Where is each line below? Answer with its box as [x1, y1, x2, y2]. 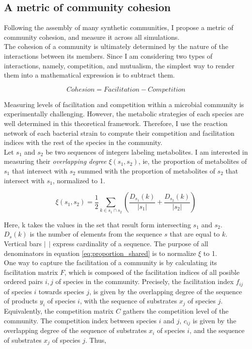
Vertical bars [4, 238, 42, 249]
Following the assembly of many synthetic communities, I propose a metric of [4, 22, 234, 32]
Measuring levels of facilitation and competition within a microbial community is [4, 99, 244, 109]
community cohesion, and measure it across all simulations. [4, 32, 180, 42]
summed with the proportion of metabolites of [78, 165, 215, 175]
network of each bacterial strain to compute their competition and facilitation [4, 127, 235, 138]
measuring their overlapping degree [4, 156, 107, 166]
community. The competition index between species [4, 315, 157, 325]
